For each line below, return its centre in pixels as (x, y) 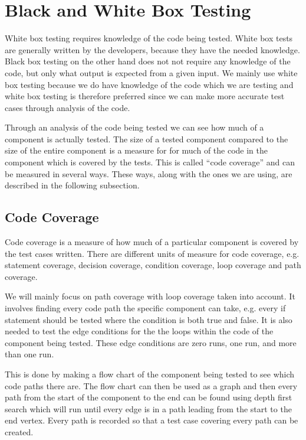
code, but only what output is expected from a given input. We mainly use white (151, 72)
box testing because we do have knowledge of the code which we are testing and (149, 84)
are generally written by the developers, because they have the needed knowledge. (152, 49)
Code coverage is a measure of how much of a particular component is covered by (152, 242)
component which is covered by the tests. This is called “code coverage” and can (150, 162)
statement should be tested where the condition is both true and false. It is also (149, 319)
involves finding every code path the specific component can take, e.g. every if (145, 308)
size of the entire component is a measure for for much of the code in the (136, 150)
